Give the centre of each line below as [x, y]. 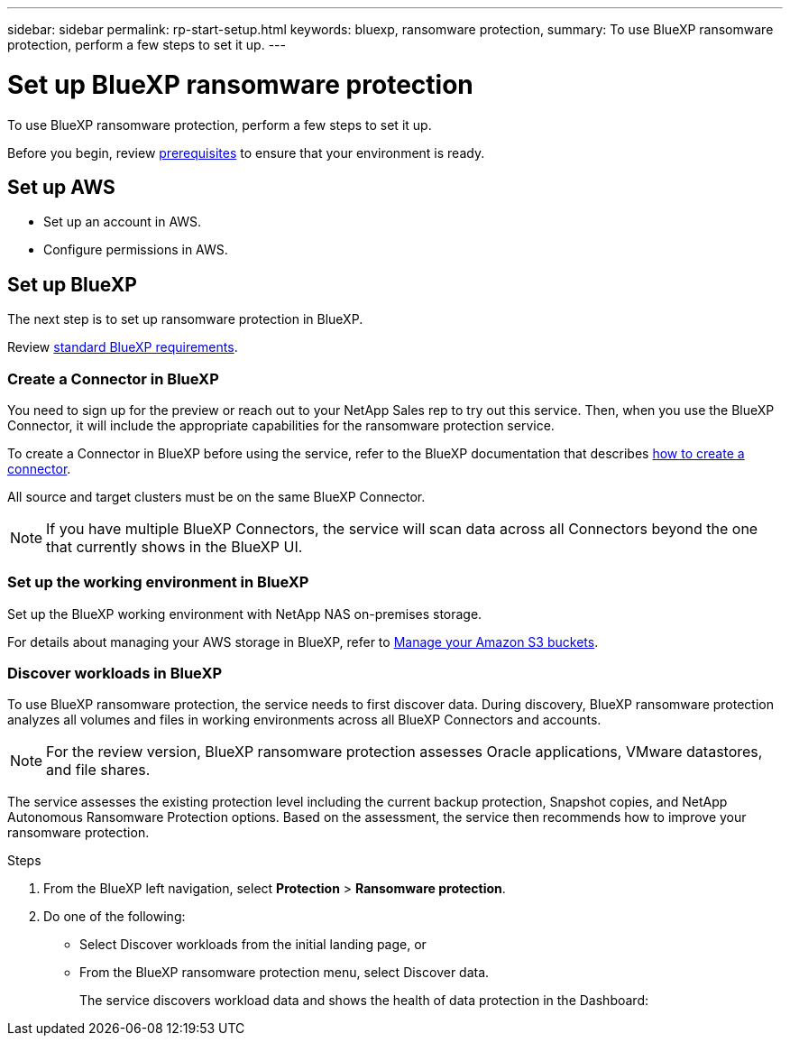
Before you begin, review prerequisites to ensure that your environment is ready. [246, 152]
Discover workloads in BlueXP [115, 674]
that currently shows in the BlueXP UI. [175, 546]
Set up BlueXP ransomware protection [240, 84]
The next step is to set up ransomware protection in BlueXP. [185, 319]
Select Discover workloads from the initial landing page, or [253, 945]
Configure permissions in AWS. [136, 250]
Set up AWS [61, 187]
